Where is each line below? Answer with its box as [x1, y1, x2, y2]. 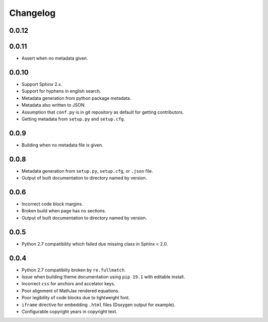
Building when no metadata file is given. [21, 142, 104, 148]
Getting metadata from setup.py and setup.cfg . [21, 116, 125, 122]
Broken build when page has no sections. [21, 208, 106, 214]
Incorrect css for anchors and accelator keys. [21, 281, 116, 287]
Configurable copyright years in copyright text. [21, 308, 118, 315]
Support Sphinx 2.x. [21, 81, 63, 87]
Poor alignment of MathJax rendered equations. [21, 288, 120, 294]
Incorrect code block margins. [21, 201, 83, 207]
